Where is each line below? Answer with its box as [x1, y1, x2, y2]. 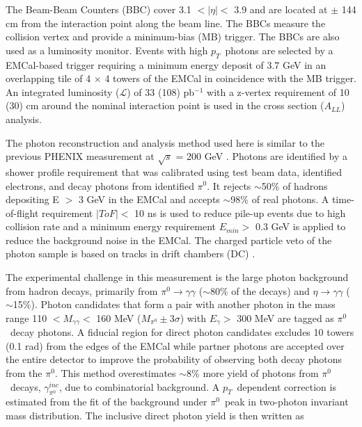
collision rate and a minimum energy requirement [6, 219, 217, 234]
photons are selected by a [225, 42, 333, 57]
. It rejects [207, 178, 251, 193]
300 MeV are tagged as [237, 310, 334, 325]
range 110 [6, 310, 47, 325]
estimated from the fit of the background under [6, 394, 207, 409]
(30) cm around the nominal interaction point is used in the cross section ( [6, 98, 324, 113]
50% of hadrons [261, 178, 328, 193]
